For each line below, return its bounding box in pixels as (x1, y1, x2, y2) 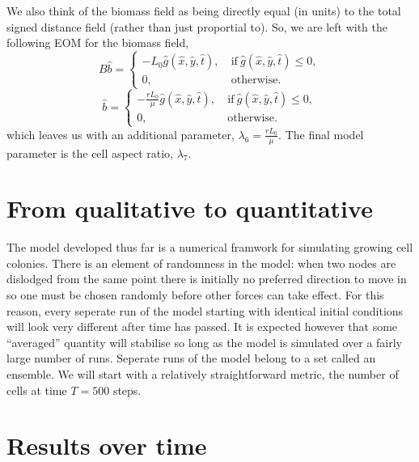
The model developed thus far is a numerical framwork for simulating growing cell (6, 239, 413, 256)
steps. (112, 381, 142, 398)
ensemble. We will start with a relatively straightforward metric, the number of (6, 366, 399, 383)
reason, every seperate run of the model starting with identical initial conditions (6, 302, 404, 319)
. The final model (278, 125, 364, 142)
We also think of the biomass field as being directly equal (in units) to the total (6, 2, 401, 19)
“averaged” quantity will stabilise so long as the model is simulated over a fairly (6, 333, 402, 350)
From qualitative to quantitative (6, 192, 373, 225)
